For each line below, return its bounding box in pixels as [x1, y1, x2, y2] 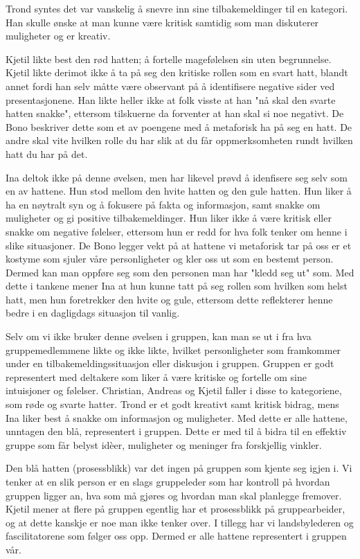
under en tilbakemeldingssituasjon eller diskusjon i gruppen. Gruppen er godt [6, 356, 334, 371]
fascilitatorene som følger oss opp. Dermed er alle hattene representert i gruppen [6, 529, 347, 543]
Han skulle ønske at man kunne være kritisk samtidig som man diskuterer [6, 15, 319, 29]
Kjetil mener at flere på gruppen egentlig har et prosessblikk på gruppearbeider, [6, 502, 345, 516]
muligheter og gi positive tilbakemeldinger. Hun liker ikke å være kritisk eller [6, 211, 332, 225]
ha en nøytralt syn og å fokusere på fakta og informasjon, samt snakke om [6, 197, 321, 211]
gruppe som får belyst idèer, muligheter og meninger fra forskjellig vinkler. [6, 437, 322, 452]
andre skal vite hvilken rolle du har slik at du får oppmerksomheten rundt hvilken [6, 133, 353, 148]
